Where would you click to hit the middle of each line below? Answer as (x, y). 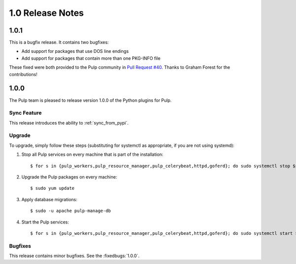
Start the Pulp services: (45, 222)
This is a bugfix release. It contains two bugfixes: (59, 43)
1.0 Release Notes (46, 13)
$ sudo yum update (53, 188)
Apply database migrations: (49, 199)
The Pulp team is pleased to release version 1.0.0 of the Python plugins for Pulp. (91, 100)
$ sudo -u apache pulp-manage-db (71, 211)
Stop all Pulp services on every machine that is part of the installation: (92, 154)
